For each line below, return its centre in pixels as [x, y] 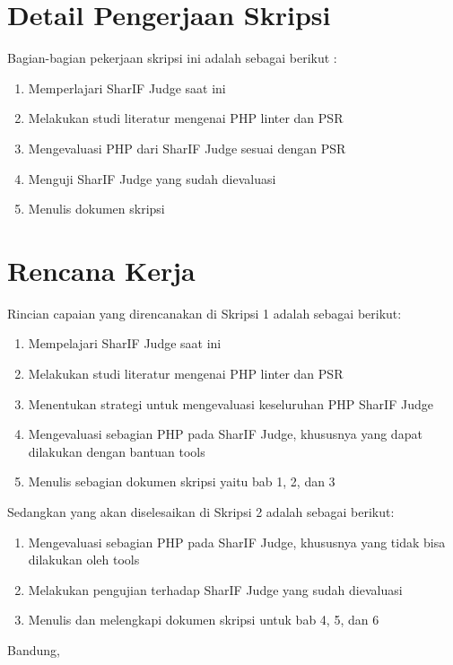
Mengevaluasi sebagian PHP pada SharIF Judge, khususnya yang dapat [225, 434]
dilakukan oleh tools [84, 560]
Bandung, [34, 649]
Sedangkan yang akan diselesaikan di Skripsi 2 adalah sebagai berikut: [201, 511]
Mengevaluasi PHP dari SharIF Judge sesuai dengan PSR [187, 148]
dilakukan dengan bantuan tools [117, 451]
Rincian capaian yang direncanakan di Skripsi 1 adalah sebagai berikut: [205, 313]
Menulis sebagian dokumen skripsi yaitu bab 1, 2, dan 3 [182, 481]
